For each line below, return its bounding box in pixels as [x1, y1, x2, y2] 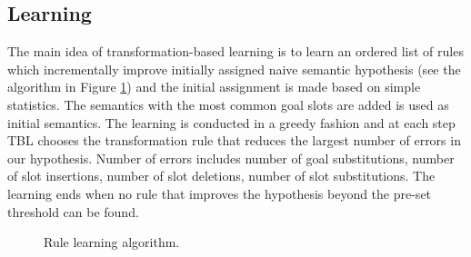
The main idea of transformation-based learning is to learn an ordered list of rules [7, 42, 464, 61]
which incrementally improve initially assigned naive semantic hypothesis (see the [7, 59, 461, 78]
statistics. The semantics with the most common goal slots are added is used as [7, 94, 449, 114]
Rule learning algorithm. [44, 232, 180, 252]
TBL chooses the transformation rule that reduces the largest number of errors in [7, 131, 461, 150]
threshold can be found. [7, 202, 139, 221]
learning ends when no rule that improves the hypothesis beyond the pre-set [7, 183, 432, 203]
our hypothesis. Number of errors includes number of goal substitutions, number [7, 148, 455, 167]
